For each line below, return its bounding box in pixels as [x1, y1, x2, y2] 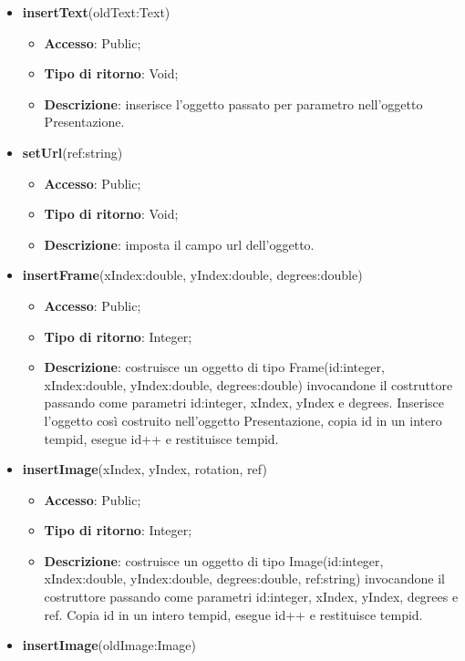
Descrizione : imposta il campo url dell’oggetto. [44, 234, 315, 253]
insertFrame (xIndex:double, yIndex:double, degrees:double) [22, 265, 363, 284]
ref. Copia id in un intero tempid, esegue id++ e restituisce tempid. [44, 604, 423, 624]
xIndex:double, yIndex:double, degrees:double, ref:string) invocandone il [44, 569, 446, 588]
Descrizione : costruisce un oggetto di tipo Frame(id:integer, [44, 357, 385, 377]
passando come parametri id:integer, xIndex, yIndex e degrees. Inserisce [44, 393, 445, 412]
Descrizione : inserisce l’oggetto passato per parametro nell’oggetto [44, 94, 423, 113]
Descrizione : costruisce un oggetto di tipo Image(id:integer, [44, 551, 384, 570]
